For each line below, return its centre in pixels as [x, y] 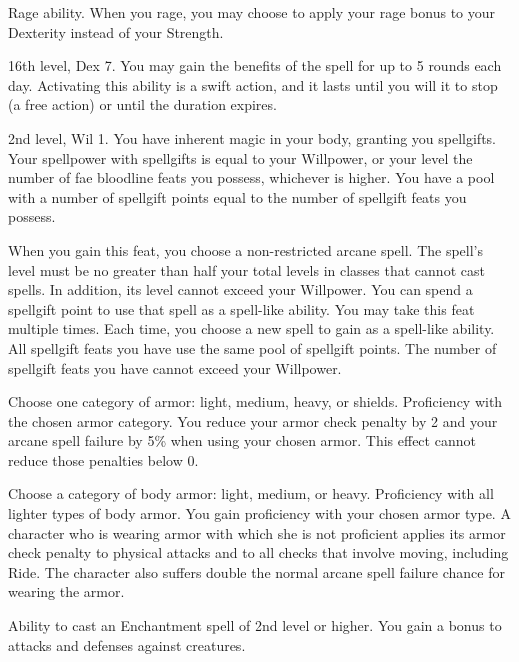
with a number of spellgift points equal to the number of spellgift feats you [237, 196]
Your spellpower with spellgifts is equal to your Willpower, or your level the [240, 157]
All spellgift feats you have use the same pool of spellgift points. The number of [252, 347]
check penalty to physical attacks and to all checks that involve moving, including [258, 552]
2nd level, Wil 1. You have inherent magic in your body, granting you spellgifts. [252, 137]
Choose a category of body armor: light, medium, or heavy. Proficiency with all [251, 493]
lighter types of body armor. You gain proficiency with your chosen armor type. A [259, 513]
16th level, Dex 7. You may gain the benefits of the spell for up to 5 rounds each [255, 65]
